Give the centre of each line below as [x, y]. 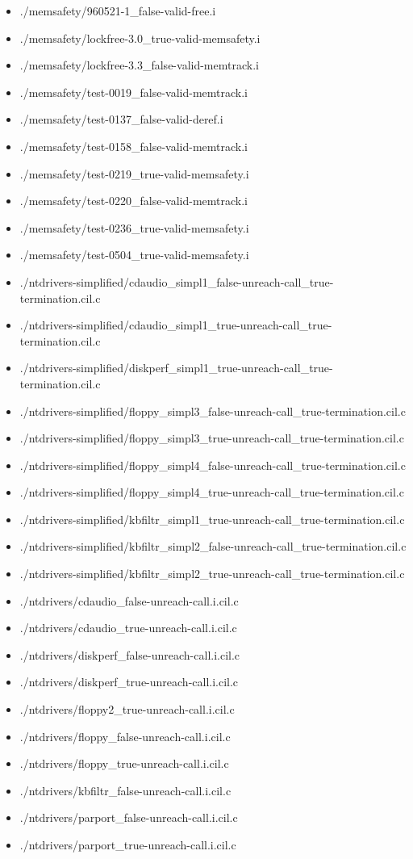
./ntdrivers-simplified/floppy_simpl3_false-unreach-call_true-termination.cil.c [213, 411]
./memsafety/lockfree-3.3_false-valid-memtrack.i [139, 65]
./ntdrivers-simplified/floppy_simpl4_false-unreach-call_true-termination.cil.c [213, 465]
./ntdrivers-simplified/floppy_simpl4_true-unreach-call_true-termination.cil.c [212, 492]
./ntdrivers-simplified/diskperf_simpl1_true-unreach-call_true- [176, 368]
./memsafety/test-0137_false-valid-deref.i [121, 119]
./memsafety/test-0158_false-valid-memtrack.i [133, 146]
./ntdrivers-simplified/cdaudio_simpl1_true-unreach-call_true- [176, 325]
